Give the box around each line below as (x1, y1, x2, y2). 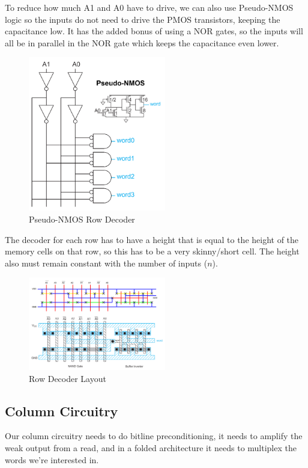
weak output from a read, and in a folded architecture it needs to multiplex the (5, 442, 297, 454)
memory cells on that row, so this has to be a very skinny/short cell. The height (5, 245, 300, 257)
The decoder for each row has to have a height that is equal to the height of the (5, 233, 299, 245)
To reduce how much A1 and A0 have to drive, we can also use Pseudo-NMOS (5, 1, 294, 13)
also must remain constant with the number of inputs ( (5, 256, 208, 269)
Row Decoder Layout (29, 372, 106, 384)
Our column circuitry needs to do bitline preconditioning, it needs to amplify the (5, 430, 303, 442)
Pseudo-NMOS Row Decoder (29, 213, 135, 226)
